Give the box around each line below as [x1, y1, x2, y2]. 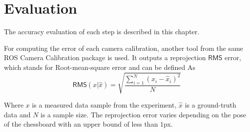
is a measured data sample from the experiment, [32, 100, 177, 110]
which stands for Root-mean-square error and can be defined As [4, 62, 195, 72]
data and [4, 109, 31, 119]
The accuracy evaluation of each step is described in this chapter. [4, 26, 200, 37]
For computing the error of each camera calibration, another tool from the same [4, 43, 243, 53]
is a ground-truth [185, 100, 236, 110]
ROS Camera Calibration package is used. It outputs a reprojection [4, 52, 206, 63]
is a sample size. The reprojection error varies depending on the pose [41, 109, 247, 119]
